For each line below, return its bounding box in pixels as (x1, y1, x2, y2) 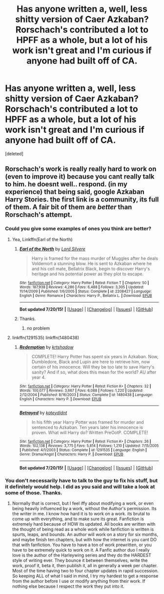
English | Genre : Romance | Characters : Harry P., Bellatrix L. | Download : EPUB (19, 293, 152, 298)
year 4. (31, 374, 46, 380)
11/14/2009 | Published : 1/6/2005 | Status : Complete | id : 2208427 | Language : (19, 289, 152, 294)
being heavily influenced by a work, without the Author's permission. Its (12, 505, 157, 511)
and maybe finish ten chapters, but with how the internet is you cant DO (12, 536, 157, 542)
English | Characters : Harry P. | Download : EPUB (19, 396, 102, 401)
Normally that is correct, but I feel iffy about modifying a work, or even (12, 500, 154, 506)
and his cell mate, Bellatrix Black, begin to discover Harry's (31, 266, 150, 271)
